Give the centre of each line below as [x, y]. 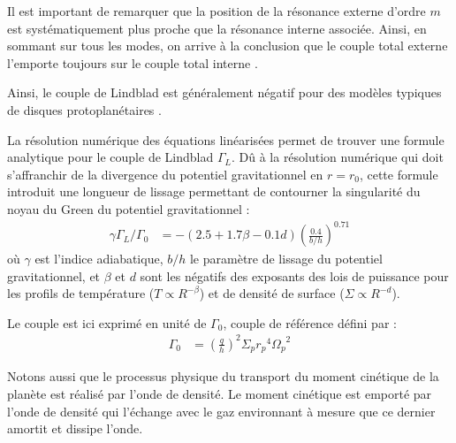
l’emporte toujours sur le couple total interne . [133, 62]
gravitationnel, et [54, 275]
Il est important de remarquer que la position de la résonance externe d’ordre [217, 11]
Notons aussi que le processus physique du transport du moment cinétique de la [223, 376]
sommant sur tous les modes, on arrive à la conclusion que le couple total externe [228, 46]
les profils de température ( [81, 293]
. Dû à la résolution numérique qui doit [337, 157]
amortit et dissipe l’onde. [75, 428]
